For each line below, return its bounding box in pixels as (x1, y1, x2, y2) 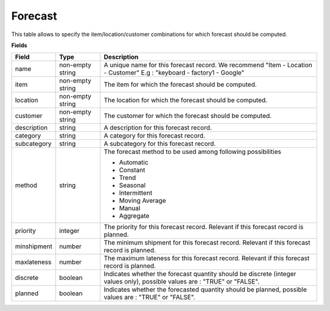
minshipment (15, 242, 53, 251)
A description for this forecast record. (103, 123, 212, 132)
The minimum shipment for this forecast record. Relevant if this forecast (103, 238, 311, 247)
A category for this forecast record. (103, 131, 205, 140)
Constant (119, 166, 146, 174)
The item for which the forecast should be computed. (103, 80, 257, 89)
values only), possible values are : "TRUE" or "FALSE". (103, 277, 260, 286)
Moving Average (119, 196, 166, 205)
